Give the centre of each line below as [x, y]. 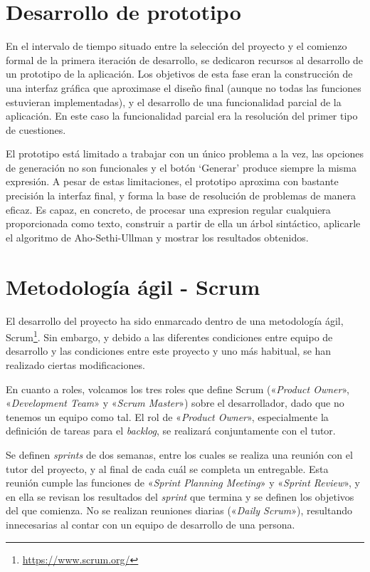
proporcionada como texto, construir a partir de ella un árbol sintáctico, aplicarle [183, 223]
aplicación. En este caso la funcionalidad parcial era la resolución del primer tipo [182, 116]
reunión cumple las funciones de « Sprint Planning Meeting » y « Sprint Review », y [183, 483]
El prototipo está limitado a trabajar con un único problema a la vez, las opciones [185, 154]
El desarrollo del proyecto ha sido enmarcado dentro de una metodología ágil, [175, 320]
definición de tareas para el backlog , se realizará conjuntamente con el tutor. [171, 431]
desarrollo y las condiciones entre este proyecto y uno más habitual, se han [169, 351]
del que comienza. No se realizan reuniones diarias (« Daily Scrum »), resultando [179, 510]
